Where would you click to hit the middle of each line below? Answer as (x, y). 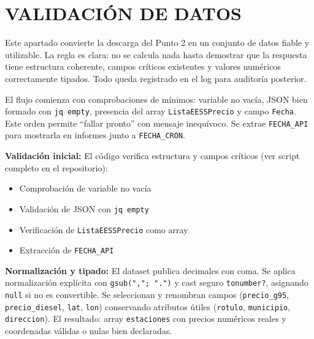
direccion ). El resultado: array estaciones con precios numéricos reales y (146, 319)
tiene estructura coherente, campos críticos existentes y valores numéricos (143, 66)
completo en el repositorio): (56, 167)
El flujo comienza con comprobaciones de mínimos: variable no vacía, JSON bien (156, 99)
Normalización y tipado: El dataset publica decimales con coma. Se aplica (150, 270)
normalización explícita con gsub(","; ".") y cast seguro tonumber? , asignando (157, 282)
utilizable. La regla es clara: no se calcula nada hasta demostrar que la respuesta (156, 54)
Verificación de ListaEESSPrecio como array (104, 229)
